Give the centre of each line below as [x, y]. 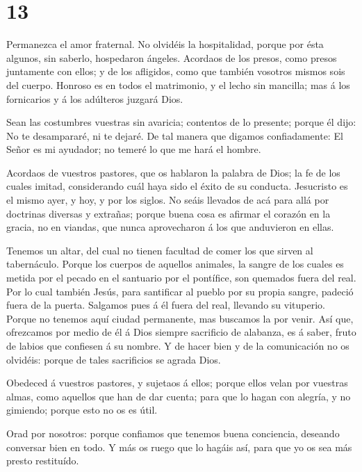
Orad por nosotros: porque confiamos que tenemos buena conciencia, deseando [173, 433]
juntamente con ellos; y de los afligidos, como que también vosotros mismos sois [176, 71]
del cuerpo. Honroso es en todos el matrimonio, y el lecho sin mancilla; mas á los [178, 84]
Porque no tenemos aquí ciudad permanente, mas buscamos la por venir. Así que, [180, 318]
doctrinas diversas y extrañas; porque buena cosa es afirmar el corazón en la [168, 213]
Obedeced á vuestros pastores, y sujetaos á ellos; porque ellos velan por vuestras [177, 383]
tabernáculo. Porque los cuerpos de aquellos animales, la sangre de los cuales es [175, 264]
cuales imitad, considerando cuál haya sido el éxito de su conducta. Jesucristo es [177, 186]
